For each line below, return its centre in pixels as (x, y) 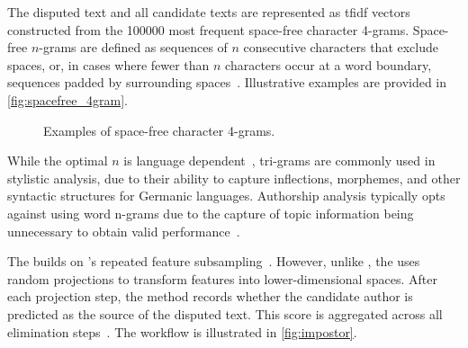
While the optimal (58, 161)
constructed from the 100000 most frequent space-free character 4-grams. (208, 29)
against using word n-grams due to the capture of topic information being (211, 213)
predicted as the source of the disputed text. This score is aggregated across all (225, 313)
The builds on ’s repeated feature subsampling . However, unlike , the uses (214, 261)
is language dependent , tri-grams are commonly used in (279, 161)
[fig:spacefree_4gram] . (67, 99)
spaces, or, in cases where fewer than (108, 64)
